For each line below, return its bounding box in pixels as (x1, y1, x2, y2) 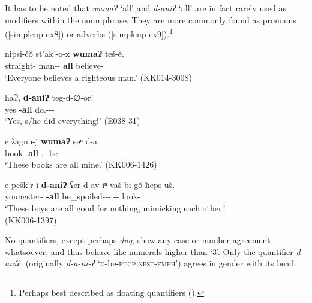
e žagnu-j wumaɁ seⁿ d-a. (5, 135, 100, 147)
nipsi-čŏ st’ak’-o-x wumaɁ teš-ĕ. (5, 47, 124, 60)
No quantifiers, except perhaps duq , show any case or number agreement (5, 234, 271, 246)
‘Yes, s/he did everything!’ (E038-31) (5, 114, 140, 127)
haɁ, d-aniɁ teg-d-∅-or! (5, 91, 94, 104)
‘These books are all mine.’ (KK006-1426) (5, 158, 157, 171)
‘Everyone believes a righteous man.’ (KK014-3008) (5, 71, 192, 83)
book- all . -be (5, 146, 58, 159)
